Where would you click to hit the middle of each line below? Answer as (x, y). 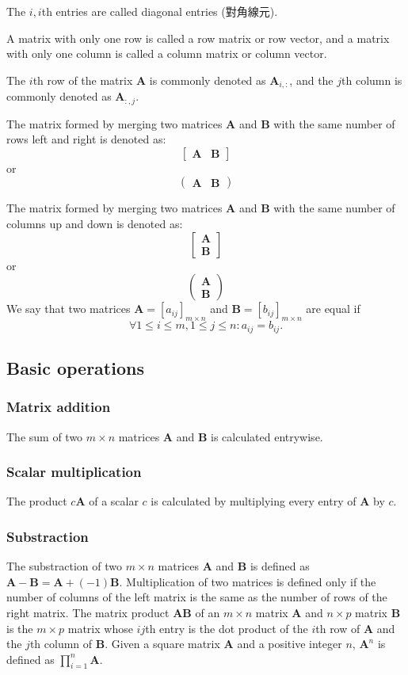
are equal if (333, 309)
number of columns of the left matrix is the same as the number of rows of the (197, 597)
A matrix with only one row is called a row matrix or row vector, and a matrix (198, 38)
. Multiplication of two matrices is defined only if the (248, 581)
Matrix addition (59, 407)
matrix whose (100, 628)
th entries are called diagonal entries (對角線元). (160, 11)
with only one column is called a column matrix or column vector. (167, 53)
